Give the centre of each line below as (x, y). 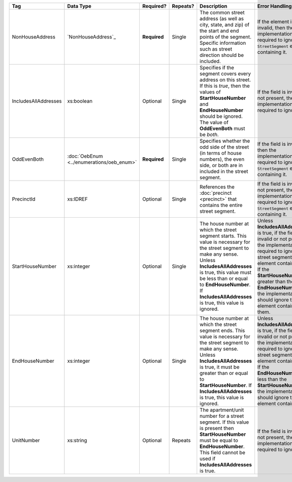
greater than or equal (224, 373)
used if (208, 459)
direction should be (222, 55)
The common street (222, 12)
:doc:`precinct (216, 193)
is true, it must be (219, 367)
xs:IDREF (78, 199)
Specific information (223, 43)
